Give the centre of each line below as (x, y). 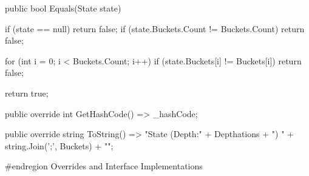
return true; (27, 93)
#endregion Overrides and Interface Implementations (104, 166)
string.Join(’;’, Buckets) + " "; (59, 145)
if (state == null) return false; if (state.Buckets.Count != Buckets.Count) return (155, 28)
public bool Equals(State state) (63, 8)
